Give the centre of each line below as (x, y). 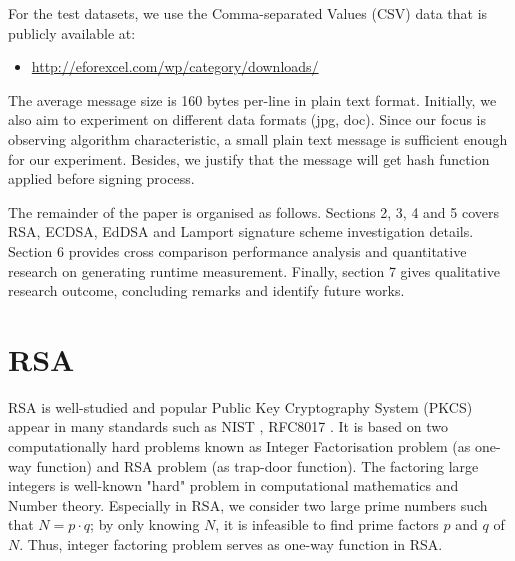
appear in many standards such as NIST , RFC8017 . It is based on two (228, 426)
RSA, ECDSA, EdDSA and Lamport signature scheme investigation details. (241, 231)
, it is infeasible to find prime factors (327, 524)
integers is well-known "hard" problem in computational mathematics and (233, 485)
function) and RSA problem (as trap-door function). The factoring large (257, 465)
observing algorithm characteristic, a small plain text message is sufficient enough (258, 138)
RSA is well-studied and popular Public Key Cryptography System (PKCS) (240, 406)
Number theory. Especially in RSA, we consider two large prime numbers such (248, 504)
